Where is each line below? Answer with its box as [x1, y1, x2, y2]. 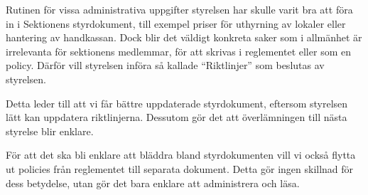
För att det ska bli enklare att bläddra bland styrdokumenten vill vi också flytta [6, 147, 356, 162]
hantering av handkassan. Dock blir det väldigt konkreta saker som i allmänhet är [6, 30, 362, 45]
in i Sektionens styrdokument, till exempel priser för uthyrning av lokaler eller [6, 16, 346, 31]
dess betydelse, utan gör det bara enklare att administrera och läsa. [6, 175, 300, 190]
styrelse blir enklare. [6, 123, 94, 138]
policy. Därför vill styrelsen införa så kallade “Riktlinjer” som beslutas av [6, 58, 325, 73]
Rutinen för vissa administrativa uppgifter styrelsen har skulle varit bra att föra [6, 2, 353, 16]
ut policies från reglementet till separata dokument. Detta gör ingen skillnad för [6, 161, 354, 176]
